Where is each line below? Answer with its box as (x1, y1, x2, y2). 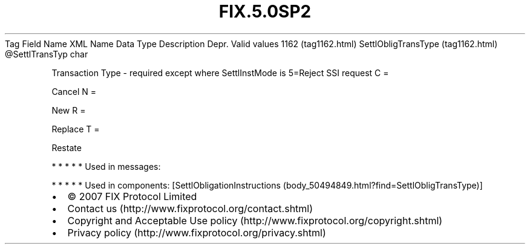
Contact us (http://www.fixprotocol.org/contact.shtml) (67, 202, 313, 215)
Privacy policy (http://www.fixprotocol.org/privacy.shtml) (67, 226, 326, 239)
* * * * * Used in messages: (51, 161, 161, 172)
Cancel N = (51, 86, 96, 97)
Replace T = (51, 123, 100, 134)
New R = (51, 105, 86, 115)
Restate (51, 142, 82, 153)
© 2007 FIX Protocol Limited (67, 190, 197, 202)
